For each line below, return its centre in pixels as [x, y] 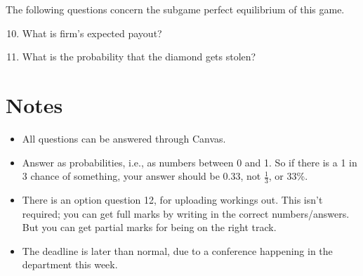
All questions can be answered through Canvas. [124, 138]
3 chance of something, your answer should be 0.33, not [141, 176]
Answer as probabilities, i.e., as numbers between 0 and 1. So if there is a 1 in [190, 162]
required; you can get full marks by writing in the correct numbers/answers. [186, 213]
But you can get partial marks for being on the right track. [149, 227]
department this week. [70, 264]
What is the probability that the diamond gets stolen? [139, 57]
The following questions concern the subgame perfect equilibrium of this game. [175, 9]
